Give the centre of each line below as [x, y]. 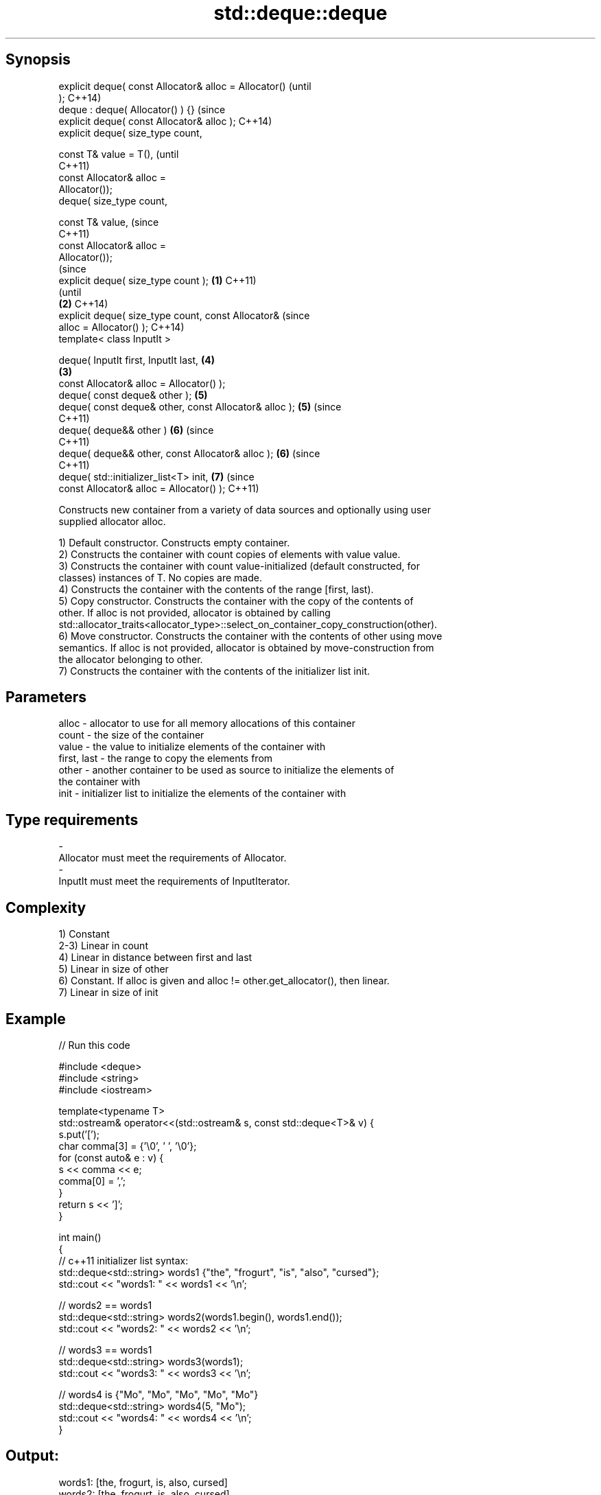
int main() [80, 1237]
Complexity [46, 907]
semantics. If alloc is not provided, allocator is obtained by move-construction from [246, 647]
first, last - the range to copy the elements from [166, 758]
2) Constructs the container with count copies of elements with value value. [229, 554]
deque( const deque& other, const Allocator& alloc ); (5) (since [200, 406]
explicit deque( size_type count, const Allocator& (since [184, 315]
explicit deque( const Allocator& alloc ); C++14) [165, 121]
